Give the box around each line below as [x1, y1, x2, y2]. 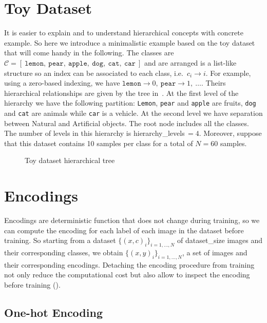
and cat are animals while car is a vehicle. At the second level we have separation [4, 107, 263, 118]
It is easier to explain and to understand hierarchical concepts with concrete [4, 27, 243, 38]
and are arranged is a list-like [144, 57, 237, 68]
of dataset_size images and [177, 235, 262, 246]
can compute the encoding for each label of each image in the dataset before [4, 225, 244, 235]
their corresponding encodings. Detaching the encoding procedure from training [4, 259, 255, 270]
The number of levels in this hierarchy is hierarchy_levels [4, 128, 185, 138]
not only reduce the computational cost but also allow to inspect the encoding [4, 269, 250, 280]
